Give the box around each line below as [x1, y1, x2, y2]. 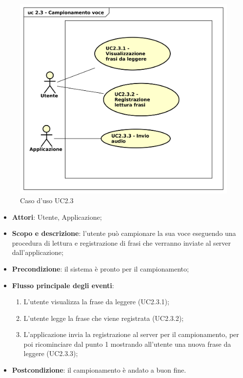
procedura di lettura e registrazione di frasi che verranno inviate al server [12, 237, 231, 248]
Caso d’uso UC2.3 [20, 195, 74, 205]
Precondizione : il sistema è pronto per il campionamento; [12, 263, 189, 273]
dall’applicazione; [12, 247, 63, 257]
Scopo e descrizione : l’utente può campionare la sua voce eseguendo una [12, 228, 236, 238]
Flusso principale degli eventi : [12, 280, 114, 290]
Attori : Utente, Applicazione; [12, 211, 102, 222]
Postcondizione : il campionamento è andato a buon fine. [12, 365, 186, 375]
